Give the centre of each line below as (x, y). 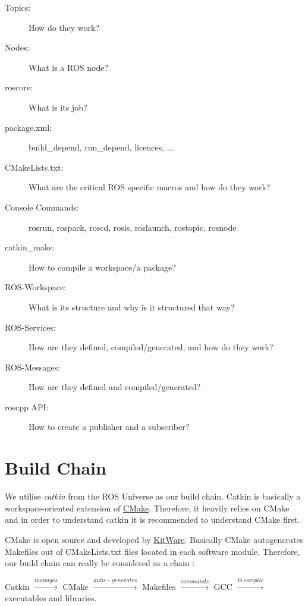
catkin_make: (30, 247)
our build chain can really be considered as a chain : (100, 563)
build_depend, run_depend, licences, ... (101, 147)
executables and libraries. (51, 598)
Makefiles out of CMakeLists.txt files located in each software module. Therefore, (153, 551)
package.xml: (28, 127)
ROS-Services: (30, 327)
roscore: (19, 87)
